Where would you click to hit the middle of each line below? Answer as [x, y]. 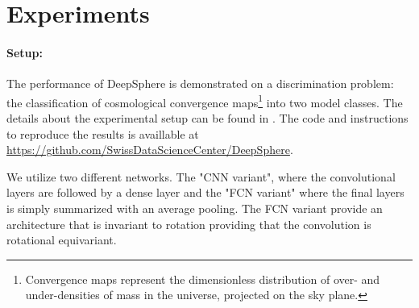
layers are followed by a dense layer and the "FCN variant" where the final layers [205, 192]
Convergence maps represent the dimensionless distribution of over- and [203, 279]
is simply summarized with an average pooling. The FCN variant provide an [195, 208]
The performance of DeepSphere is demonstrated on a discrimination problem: [200, 83]
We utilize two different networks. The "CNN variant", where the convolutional [201, 176]
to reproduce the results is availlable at [103, 133]
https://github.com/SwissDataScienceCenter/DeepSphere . [150, 150]
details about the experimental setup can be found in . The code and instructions [207, 118]
